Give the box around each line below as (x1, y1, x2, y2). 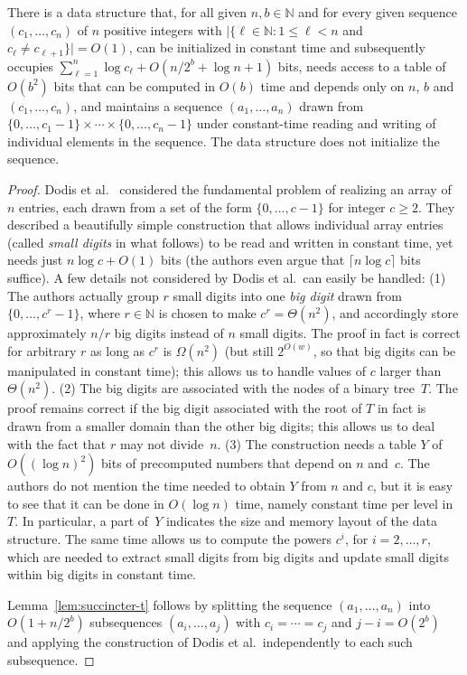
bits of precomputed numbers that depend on (101, 454, 352, 473)
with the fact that (7, 434, 107, 453)
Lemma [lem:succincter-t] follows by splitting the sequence (7, 595, 332, 614)
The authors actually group (7, 286, 159, 305)
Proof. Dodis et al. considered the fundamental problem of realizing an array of (7, 180, 452, 199)
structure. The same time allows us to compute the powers (7, 529, 332, 548)
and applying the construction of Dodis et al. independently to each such (7, 633, 413, 652)
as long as (90, 341, 145, 360)
